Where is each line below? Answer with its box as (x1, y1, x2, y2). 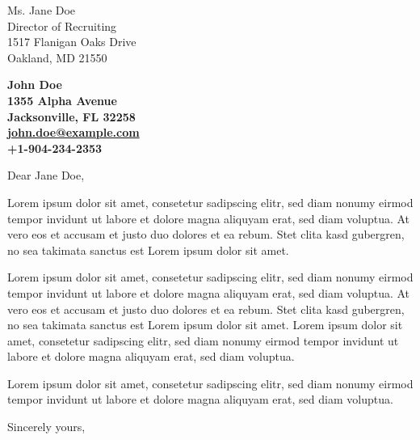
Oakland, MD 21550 (7, 49, 107, 66)
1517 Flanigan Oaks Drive (7, 33, 136, 50)
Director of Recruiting (7, 17, 117, 34)
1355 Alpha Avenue (7, 91, 117, 108)
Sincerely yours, (7, 418, 86, 435)
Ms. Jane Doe (7, 2, 76, 18)
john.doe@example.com (7, 124, 140, 141)
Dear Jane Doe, (7, 167, 85, 184)
